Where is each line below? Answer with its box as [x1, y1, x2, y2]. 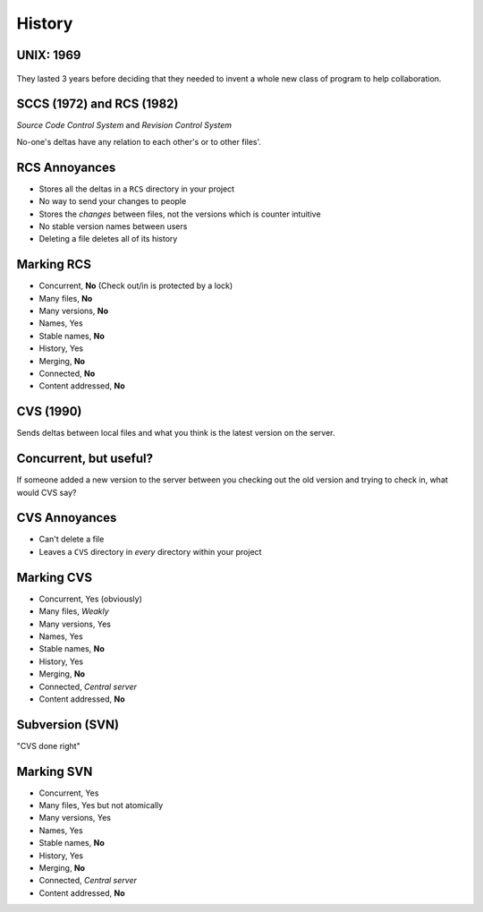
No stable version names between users [38, 220, 188, 232]
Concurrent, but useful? [16, 451, 154, 466]
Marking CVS [16, 569, 93, 585]
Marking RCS [16, 257, 91, 272]
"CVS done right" [16, 740, 80, 751]
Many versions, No [38, 305, 109, 317]
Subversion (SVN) [16, 717, 120, 732]
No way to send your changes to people [38, 196, 187, 207]
